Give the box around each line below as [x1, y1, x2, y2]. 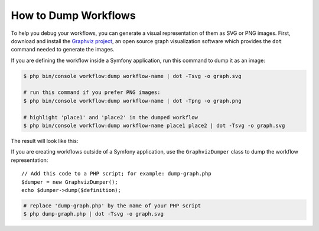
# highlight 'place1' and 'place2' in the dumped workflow [23, 114, 198, 121]
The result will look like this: [11, 138, 79, 145]
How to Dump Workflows [11, 9, 136, 22]
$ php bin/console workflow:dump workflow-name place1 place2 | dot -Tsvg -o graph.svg [23, 122, 285, 129]
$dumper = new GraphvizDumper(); [21, 178, 118, 186]
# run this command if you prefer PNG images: [23, 89, 161, 96]
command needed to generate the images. [11, 46, 115, 53]
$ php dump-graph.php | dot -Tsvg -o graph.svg [23, 210, 164, 217]
